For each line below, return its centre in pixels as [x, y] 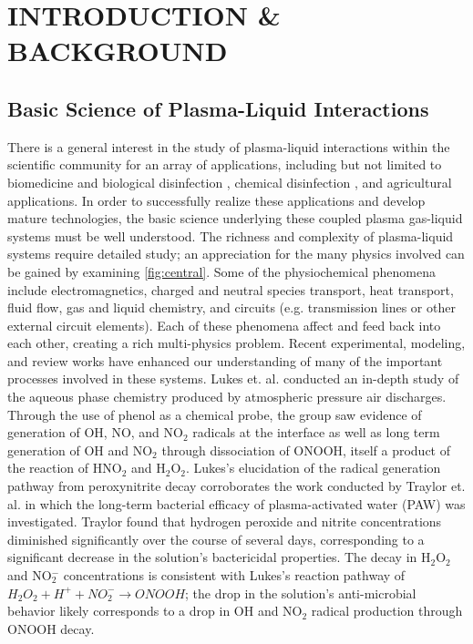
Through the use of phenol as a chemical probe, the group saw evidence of [215, 414]
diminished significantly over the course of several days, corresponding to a [216, 539]
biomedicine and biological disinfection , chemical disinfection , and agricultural [230, 182]
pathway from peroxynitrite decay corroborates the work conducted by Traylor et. [236, 486]
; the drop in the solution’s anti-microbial [301, 593]
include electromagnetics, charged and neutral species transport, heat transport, [231, 289]
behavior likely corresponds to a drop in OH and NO [155, 611]
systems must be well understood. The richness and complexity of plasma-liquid [231, 235]
